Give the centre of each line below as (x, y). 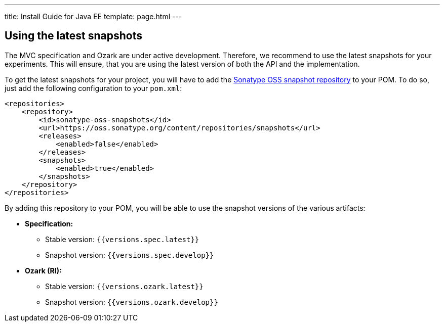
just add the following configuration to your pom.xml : (93, 88)
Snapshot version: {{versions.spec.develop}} (130, 255)
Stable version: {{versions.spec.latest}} (122, 239)
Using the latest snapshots (74, 36)
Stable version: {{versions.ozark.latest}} (124, 286)
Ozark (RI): (43, 270)
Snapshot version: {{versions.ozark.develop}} (132, 302)
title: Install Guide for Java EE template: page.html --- (93, 16)
